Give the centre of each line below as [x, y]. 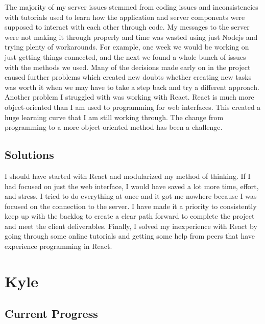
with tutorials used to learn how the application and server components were [125, 17]
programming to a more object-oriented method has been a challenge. [114, 127]
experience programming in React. [58, 246]
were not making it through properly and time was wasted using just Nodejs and [131, 37]
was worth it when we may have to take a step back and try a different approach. [132, 87]
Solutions [29, 155]
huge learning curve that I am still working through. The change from [114, 117]
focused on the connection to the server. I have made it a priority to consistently [131, 206]
